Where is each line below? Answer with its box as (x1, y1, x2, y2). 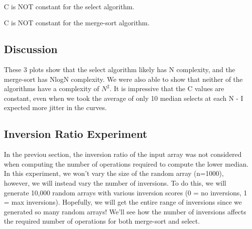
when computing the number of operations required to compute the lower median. (4, 158, 249, 169)
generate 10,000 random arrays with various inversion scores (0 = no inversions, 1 (4, 187, 247, 197)
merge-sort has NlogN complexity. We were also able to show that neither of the (4, 74, 243, 84)
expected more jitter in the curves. (4, 102, 107, 113)
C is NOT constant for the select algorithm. (4, 1, 135, 11)
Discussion (4, 41, 58, 57)
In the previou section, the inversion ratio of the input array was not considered (4, 149, 242, 159)
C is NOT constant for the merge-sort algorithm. (4, 18, 150, 28)
